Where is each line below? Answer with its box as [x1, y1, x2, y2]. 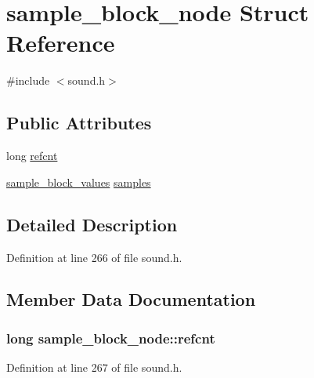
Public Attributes [6, 111, 152, 135]
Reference [6, 27, 115, 59]
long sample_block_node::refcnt [6, 328, 215, 347]
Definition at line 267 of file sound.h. [6, 359, 182, 376]
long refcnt [6, 147, 58, 164]
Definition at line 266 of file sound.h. [6, 249, 182, 265]
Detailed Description [6, 212, 178, 236]
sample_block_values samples [6, 173, 151, 190]
